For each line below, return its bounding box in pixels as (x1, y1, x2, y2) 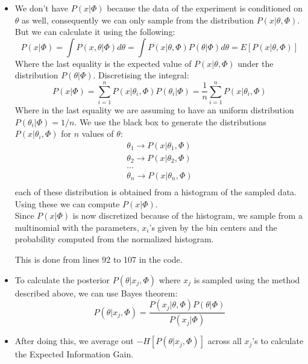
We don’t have (14, 2, 69, 14)
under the (237, 57, 274, 69)
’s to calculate (252, 334, 304, 347)
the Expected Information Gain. (14, 348, 134, 360)
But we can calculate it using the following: (14, 25, 175, 38)
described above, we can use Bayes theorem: (14, 286, 178, 299)
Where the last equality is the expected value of (14, 57, 192, 69)
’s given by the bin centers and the (149, 221, 277, 233)
